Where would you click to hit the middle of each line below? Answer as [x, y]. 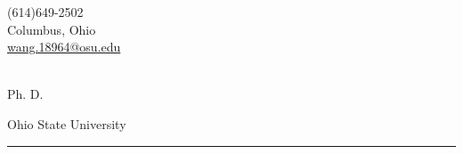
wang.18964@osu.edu [64, 47]
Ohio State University [67, 123]
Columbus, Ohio [52, 29]
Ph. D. [25, 94]
